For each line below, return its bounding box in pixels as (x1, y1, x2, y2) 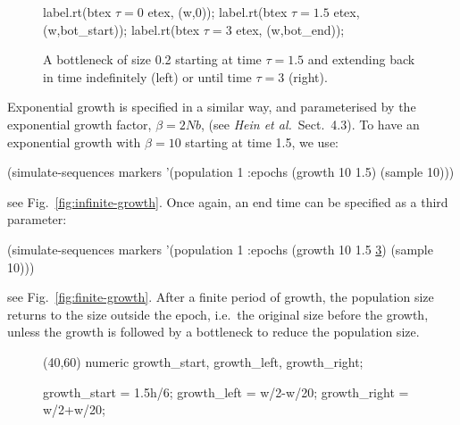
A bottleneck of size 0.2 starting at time (43, 50, 262, 69)
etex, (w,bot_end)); (236, 20, 345, 38)
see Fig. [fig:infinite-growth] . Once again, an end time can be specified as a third (7, 192, 448, 211)
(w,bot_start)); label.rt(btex (43, 20, 200, 38)
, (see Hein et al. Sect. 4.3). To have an (201, 114, 420, 133)
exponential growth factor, (7, 114, 152, 133)
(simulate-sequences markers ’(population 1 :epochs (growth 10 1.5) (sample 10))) (7, 162, 455, 181)
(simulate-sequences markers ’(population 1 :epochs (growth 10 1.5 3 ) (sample (7, 239, 433, 258)
